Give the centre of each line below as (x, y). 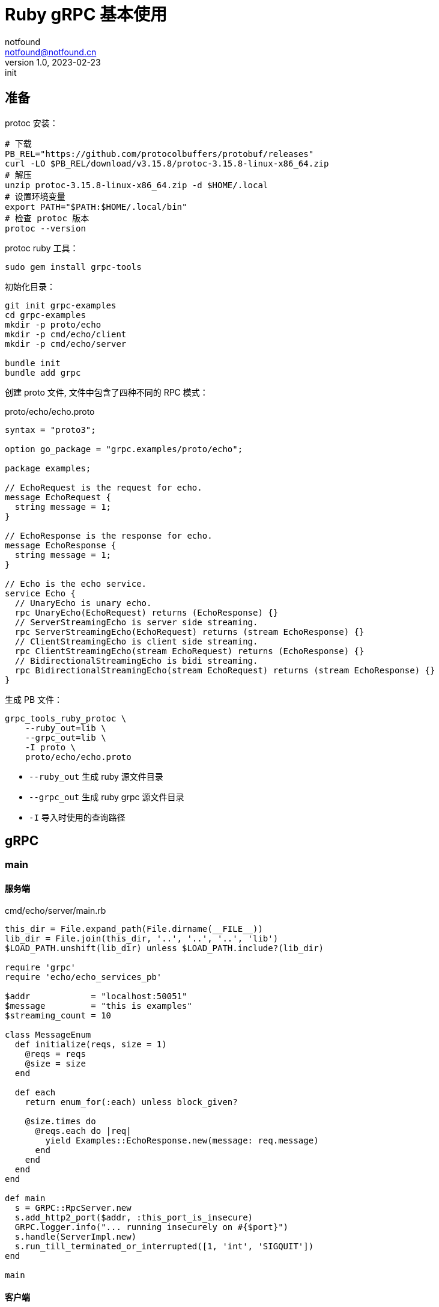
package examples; (48, 468)
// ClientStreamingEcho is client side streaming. (136, 641)
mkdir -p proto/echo (53, 324)
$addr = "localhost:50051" (96, 996)
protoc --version (45, 228)
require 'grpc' (41, 967)
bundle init (33, 363)
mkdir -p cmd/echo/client (66, 334)
